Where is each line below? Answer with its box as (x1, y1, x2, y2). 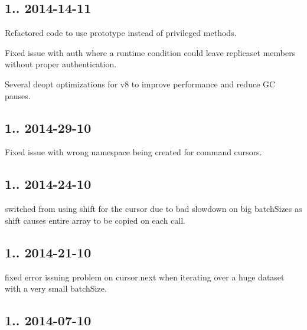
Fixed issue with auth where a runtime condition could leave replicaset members (5, 46, 296, 58)
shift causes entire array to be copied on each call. (5, 214, 185, 226)
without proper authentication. (5, 58, 117, 70)
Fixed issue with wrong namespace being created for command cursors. (5, 146, 262, 158)
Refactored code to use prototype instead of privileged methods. (5, 27, 237, 39)
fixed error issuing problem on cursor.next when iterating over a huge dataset (5, 270, 285, 283)
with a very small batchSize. (5, 282, 107, 295)
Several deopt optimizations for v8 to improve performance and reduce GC (5, 77, 276, 90)
